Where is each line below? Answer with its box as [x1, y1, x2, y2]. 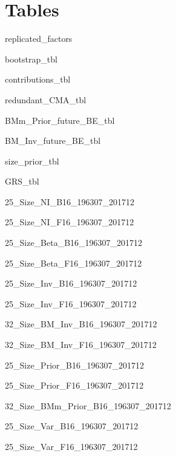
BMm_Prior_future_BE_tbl [5, 114, 115, 126]
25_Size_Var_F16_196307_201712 [5, 440, 138, 452]
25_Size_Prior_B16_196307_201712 [5, 358, 144, 371]
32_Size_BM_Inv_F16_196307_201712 [5, 338, 157, 351]
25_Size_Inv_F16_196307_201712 [5, 297, 137, 310]
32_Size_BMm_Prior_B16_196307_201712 [5, 399, 171, 412]
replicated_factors [5, 32, 73, 45]
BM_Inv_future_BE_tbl [5, 134, 101, 147]
